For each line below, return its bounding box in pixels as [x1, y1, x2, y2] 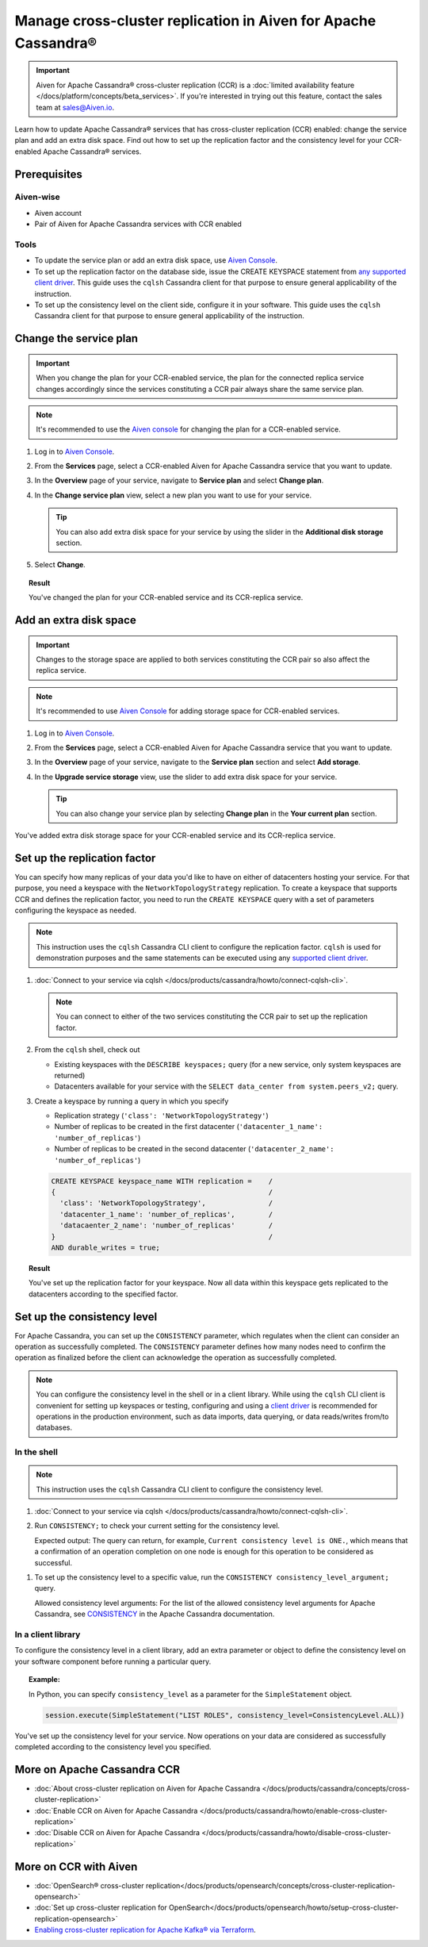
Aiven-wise [14, 191, 61, 202]
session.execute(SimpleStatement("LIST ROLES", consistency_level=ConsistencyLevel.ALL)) [44, 1711, 405, 1719]
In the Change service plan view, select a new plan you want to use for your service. [34, 490, 312, 500]
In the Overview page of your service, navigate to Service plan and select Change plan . [34, 476, 324, 486]
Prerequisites [14, 167, 82, 181]
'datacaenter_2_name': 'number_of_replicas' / [59, 1221, 273, 1230]
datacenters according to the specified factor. [29, 1289, 178, 1299]
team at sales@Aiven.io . [36, 102, 115, 112]
